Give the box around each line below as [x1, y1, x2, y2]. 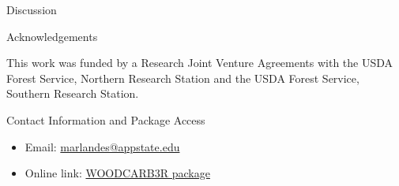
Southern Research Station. [6, 85, 139, 102]
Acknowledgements [6, 28, 98, 44]
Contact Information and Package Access [6, 111, 205, 128]
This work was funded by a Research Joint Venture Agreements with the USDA [6, 54, 393, 71]
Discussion [6, 2, 57, 17]
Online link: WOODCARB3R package [24, 165, 210, 181]
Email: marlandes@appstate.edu [24, 138, 180, 154]
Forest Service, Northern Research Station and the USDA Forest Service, [6, 69, 359, 86]
